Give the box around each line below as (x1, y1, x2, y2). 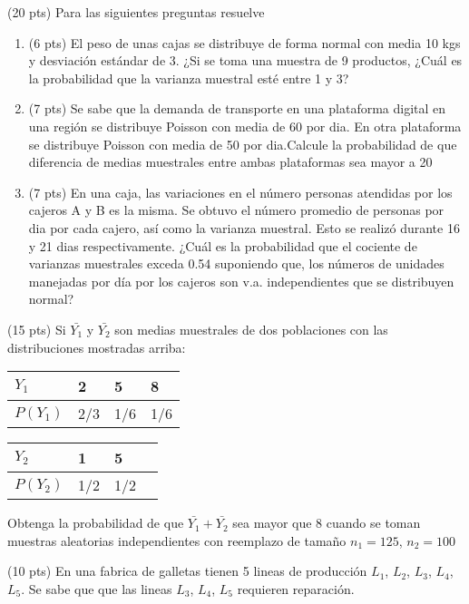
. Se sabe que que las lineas (21, 579, 172, 598)
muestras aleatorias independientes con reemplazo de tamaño (7, 531, 347, 550)
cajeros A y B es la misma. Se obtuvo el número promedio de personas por (28, 200, 445, 219)
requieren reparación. (237, 579, 355, 598)
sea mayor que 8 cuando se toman (232, 513, 421, 532)
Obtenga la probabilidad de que (7, 513, 184, 532)
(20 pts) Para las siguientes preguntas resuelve (7, 3, 265, 21)
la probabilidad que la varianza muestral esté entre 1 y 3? (28, 68, 349, 87)
